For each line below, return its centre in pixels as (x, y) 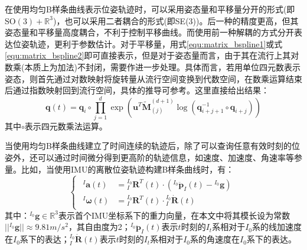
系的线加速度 (277, 227)
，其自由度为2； (99, 227)
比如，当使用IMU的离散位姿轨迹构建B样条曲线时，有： (128, 169)
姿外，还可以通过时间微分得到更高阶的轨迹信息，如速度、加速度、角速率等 (149, 158)
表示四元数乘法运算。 (66, 126)
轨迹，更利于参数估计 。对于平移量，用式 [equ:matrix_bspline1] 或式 (156, 43)
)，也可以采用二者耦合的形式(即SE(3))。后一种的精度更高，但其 (176, 20)
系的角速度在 (215, 239)
